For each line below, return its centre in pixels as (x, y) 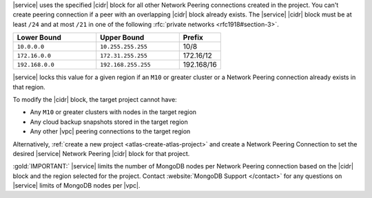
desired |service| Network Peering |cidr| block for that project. (101, 153)
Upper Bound (122, 38)
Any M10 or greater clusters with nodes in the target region (113, 112)
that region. (29, 87)
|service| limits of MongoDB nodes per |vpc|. (76, 186)
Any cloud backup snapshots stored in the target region (109, 122)
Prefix (193, 38)
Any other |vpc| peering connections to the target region (110, 131)
